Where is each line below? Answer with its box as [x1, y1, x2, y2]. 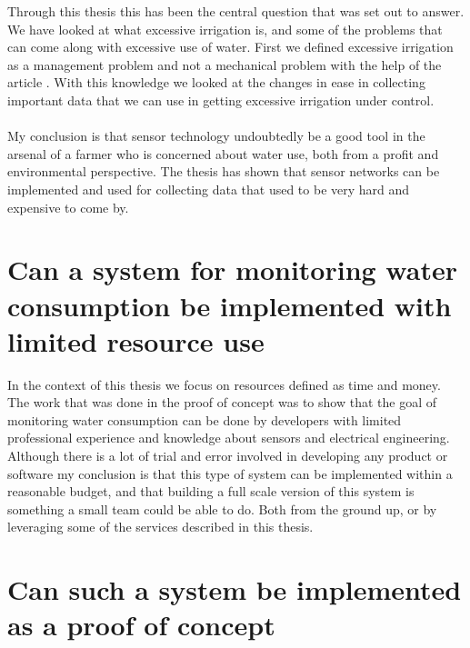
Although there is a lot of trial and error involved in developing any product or [7, 446, 448, 464]
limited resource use [7, 322, 265, 359]
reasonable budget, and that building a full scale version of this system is [7, 482, 415, 501]
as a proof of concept [7, 606, 275, 643]
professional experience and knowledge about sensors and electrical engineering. [7, 428, 450, 447]
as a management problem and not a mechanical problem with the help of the [7, 55, 442, 74]
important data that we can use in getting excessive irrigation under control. [7, 90, 435, 109]
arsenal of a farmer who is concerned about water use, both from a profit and [7, 144, 439, 163]
